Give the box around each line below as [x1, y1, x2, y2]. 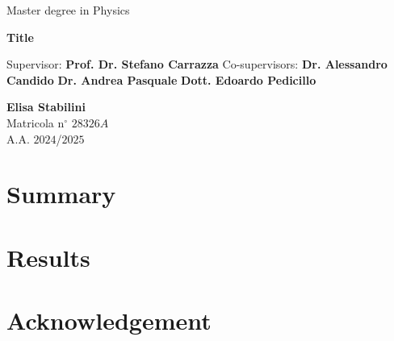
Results [6, 240, 90, 273]
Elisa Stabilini [6, 98, 86, 115]
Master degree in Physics [6, 2, 130, 18]
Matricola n [6, 114, 65, 131]
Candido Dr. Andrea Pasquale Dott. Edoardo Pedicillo [6, 71, 316, 88]
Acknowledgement [6, 304, 212, 337]
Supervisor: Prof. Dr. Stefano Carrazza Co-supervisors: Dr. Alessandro [6, 56, 388, 73]
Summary [6, 177, 116, 210]
